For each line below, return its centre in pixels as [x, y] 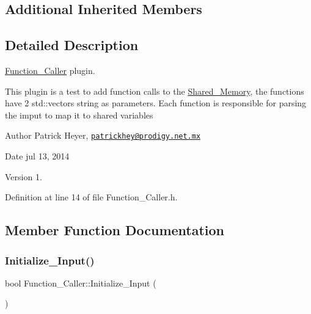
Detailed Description [72, 45]
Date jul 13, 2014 [37, 156]
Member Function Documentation [115, 230]
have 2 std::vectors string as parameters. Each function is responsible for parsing [156, 103]
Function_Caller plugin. [50, 70]
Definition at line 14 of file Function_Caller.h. [91, 197]
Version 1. [24, 176]
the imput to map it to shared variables [79, 115]
